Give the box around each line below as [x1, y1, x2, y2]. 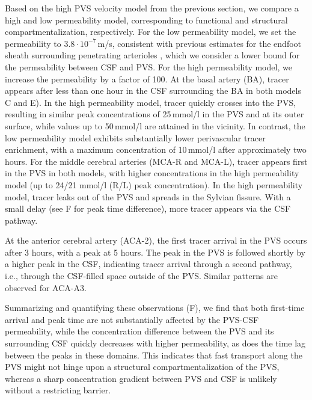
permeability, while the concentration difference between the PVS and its [5, 325, 274, 337]
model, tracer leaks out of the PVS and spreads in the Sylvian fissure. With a [5, 190, 291, 203]
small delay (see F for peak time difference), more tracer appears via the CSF [5, 202, 291, 215]
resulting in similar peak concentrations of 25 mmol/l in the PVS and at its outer [5, 108, 304, 120]
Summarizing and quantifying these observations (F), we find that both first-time [5, 301, 305, 314]
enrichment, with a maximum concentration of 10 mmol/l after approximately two [5, 143, 307, 156]
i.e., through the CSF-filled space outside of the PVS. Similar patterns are [5, 269, 278, 282]
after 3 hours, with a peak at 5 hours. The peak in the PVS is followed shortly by [5, 245, 306, 258]
